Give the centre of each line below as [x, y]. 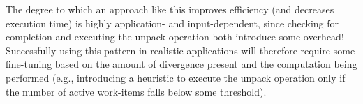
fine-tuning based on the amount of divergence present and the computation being [181, 64]
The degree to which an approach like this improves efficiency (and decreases [170, 9]
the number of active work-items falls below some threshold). [136, 91]
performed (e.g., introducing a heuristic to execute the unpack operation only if [176, 77]
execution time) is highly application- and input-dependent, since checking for [172, 23]
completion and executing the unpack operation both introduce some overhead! [175, 37]
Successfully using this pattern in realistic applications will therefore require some [180, 50]
